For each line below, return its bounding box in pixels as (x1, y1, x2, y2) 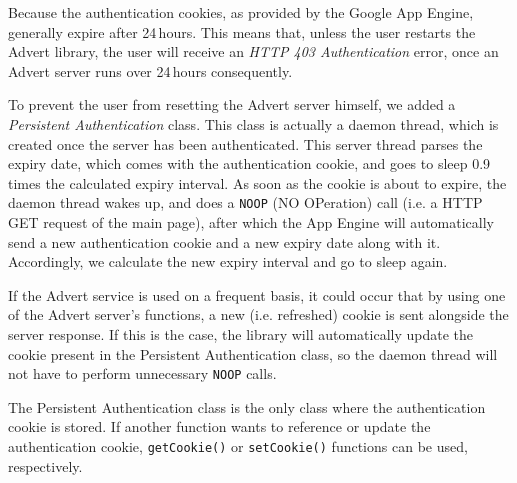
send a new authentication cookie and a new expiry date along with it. (8, 231, 441, 252)
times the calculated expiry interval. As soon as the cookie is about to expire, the (8, 172, 507, 193)
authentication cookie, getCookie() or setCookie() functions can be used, (8, 436, 468, 456)
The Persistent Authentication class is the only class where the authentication (8, 396, 486, 417)
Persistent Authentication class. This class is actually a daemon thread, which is (8, 113, 499, 134)
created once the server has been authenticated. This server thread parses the (8, 133, 483, 154)
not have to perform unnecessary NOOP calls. (8, 363, 277, 384)
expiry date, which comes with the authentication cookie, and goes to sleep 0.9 (8, 153, 491, 174)
